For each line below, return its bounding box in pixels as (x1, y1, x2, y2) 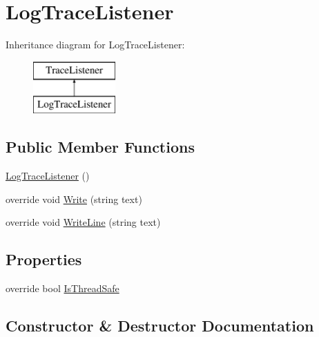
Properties (6, 249, 82, 270)
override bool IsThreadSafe (6, 281, 119, 296)
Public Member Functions (6, 136, 195, 157)
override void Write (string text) (6, 191, 142, 206)
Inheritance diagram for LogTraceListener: (6, 37, 185, 52)
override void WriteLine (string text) (6, 215, 161, 229)
